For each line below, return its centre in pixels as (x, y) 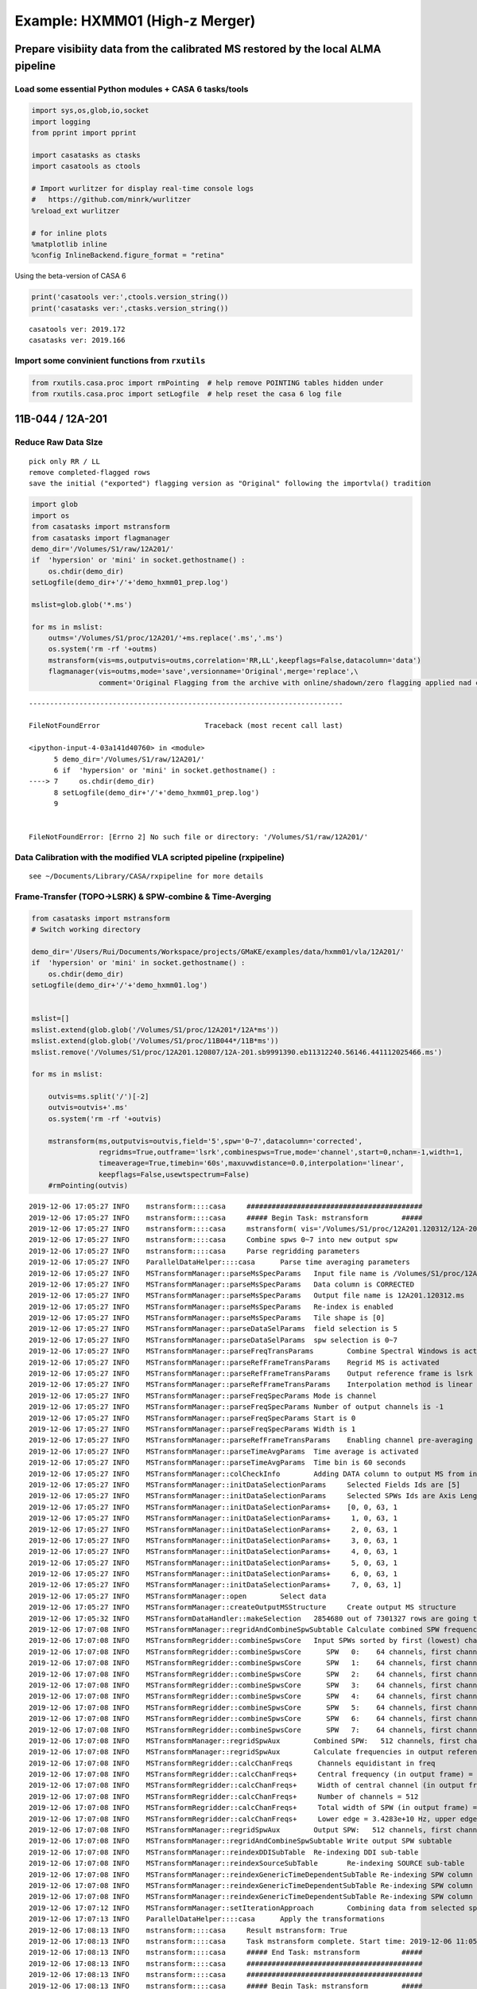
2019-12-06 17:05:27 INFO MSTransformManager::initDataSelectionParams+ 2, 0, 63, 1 (213, 1529)
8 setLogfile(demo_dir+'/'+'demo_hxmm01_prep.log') (157, 792)
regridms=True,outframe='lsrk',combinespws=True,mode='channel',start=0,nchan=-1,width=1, (281, 1152)
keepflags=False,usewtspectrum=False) (174, 1174)
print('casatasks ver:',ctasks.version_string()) (130, 308)
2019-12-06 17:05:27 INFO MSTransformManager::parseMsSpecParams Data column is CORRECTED (222, 1284)
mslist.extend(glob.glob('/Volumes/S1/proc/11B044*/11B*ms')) (155, 1041)
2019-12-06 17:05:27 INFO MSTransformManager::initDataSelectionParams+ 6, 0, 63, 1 (213, 1574)
